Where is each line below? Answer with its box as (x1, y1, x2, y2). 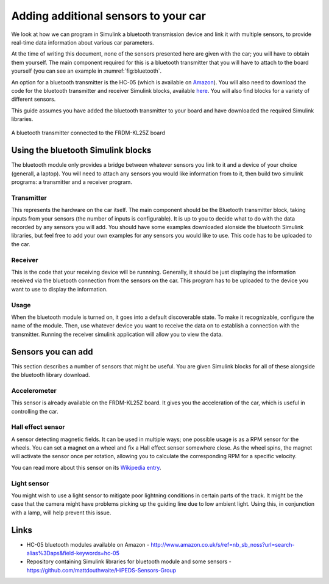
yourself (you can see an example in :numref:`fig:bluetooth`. (11, 67, 162, 75)
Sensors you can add (11, 346, 93, 357)
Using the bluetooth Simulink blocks (11, 145, 152, 156)
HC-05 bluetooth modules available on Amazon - (26, 541, 149, 548)
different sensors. (11, 95, 56, 103)
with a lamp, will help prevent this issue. (11, 509, 111, 516)
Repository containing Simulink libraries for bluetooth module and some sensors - (26, 558, 232, 565)
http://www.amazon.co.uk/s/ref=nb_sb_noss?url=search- (150, 541, 295, 548)
